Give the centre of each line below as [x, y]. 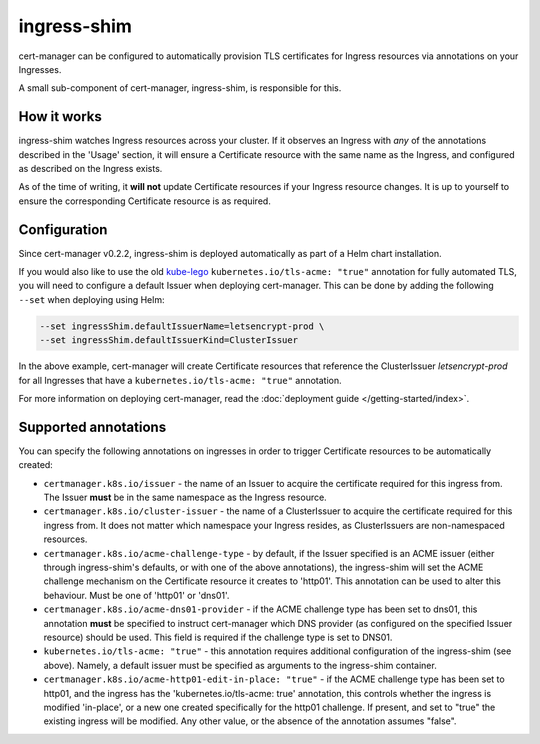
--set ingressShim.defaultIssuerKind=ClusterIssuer [169, 340]
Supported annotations [92, 426]
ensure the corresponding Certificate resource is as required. [145, 201]
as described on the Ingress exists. [90, 169]
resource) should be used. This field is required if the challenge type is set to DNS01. [218, 637]
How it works [60, 116]
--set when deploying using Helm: [91, 299]
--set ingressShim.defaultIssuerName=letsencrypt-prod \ [182, 326]
